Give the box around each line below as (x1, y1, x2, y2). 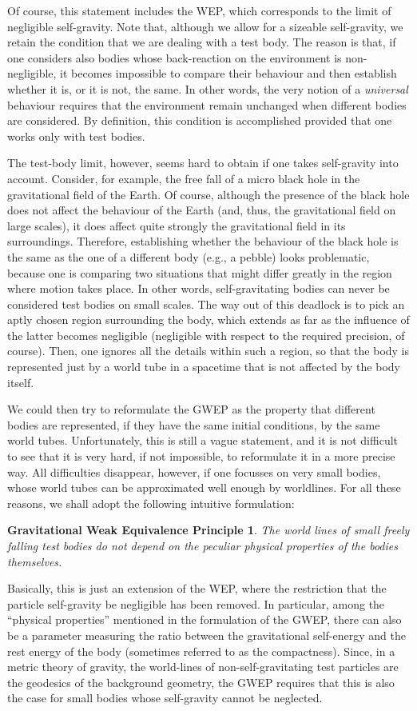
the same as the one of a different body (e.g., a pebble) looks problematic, (7, 248, 370, 265)
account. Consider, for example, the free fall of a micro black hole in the (7, 170, 360, 186)
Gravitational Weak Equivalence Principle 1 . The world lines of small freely (7, 521, 410, 538)
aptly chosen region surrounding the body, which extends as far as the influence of (7, 311, 410, 328)
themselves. (7, 553, 62, 569)
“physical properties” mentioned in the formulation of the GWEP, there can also (7, 611, 402, 628)
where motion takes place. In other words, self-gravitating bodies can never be (7, 280, 390, 297)
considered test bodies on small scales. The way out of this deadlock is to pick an (7, 295, 405, 312)
